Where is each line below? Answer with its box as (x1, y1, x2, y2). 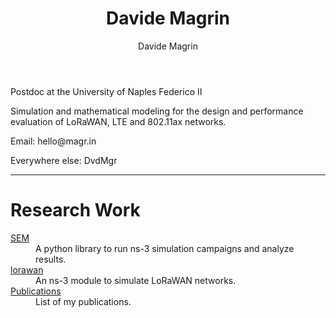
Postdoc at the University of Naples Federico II (10, 85, 203, 97)
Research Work (10, 199, 141, 222)
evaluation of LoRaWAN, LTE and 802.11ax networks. (10, 115, 227, 127)
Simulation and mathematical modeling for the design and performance (10, 105, 304, 117)
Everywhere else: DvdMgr (10, 154, 118, 166)
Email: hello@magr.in (10, 135, 97, 147)
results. (35, 253, 67, 265)
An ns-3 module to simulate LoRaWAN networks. (35, 274, 237, 286)
